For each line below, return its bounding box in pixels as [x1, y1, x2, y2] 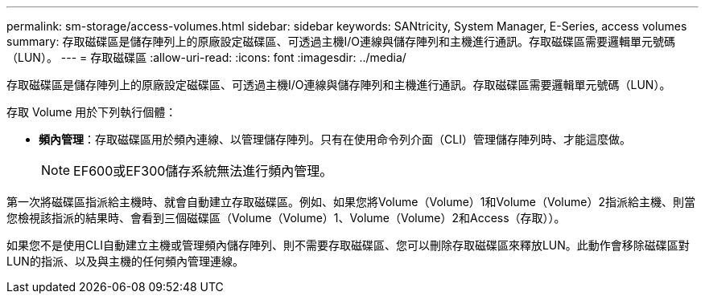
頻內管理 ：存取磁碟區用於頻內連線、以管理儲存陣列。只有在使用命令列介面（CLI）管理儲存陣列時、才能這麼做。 [39, 132, 631, 146]
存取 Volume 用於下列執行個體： [6, 105, 177, 119]
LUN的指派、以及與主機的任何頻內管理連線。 [6, 254, 244, 268]
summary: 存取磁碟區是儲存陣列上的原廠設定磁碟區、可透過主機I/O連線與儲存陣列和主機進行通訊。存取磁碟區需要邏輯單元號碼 [6, 34, 675, 48]
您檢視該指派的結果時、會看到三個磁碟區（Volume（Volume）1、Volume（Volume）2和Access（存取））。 [6, 211, 566, 225]
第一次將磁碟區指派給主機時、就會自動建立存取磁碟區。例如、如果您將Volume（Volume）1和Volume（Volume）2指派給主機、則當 [6, 195, 695, 209]
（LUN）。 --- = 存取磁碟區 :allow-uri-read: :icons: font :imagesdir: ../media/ [6, 51, 406, 64]
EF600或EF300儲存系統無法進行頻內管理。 [73, 163, 333, 179]
